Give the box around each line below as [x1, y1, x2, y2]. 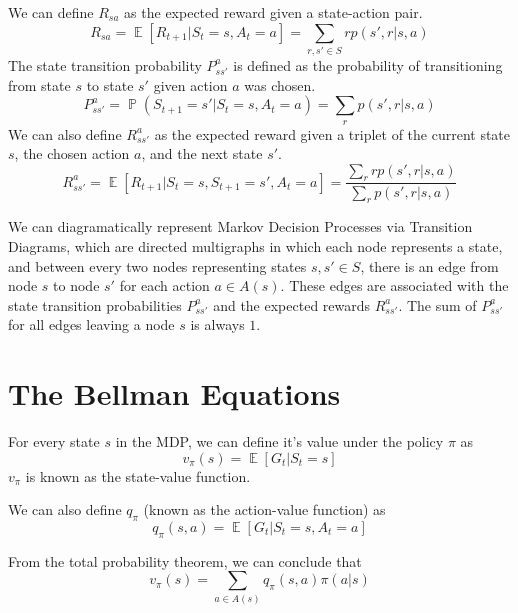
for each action [119, 275, 210, 296]
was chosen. [244, 74, 316, 95]
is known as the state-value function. [25, 465, 251, 486]
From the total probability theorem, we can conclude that [8, 550, 362, 571]
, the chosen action [14, 143, 130, 164]
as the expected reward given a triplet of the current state [154, 123, 511, 144]
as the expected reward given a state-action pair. [124, 2, 423, 22]
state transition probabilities [8, 294, 182, 315]
